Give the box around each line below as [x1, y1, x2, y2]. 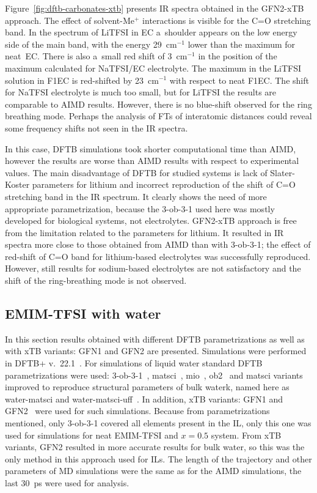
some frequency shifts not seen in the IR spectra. [5, 121, 188, 134]
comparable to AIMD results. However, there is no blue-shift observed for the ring [5, 97, 312, 110]
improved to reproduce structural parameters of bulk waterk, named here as [5, 380, 290, 393]
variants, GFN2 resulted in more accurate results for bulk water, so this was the [5, 440, 305, 453]
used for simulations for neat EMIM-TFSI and [5, 428, 178, 441]
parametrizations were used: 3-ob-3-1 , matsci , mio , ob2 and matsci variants [5, 368, 303, 381]
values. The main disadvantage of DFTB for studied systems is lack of [5, 166, 268, 179]
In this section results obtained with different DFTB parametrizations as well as [5, 332, 305, 345]
